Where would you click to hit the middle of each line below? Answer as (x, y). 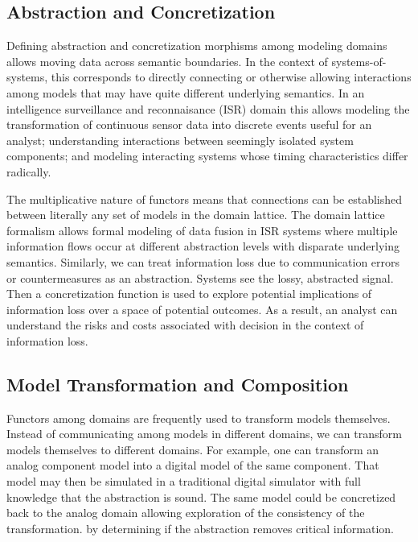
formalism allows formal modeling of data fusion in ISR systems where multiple (202, 230)
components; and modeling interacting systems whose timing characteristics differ (207, 156)
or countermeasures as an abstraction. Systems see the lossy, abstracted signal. (200, 277)
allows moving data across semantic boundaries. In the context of (167, 61)
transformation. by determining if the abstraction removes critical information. (200, 528)
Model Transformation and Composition (178, 384)
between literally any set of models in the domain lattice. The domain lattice (196, 215)
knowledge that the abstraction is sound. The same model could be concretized (201, 496)
